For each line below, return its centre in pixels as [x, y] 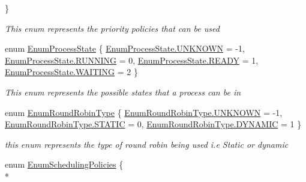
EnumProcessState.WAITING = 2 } [71, 72]
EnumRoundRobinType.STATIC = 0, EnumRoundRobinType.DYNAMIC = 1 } [153, 124]
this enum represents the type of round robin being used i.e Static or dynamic [147, 144]
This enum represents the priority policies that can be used [112, 28]
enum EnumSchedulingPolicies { [64, 164]
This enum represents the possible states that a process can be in [123, 92]
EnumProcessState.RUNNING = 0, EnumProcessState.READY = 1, [132, 60]
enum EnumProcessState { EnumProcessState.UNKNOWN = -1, [125, 48]
